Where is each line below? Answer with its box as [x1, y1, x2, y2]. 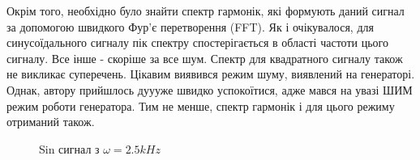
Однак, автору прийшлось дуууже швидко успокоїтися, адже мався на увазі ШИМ [6, 81, 413, 98]
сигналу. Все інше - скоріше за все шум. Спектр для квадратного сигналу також [6, 49, 403, 66]
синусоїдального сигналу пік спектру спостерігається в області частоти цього [6, 34, 388, 51]
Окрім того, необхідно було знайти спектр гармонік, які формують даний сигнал [6, 2, 405, 19]
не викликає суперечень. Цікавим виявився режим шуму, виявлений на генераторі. [6, 65, 415, 82]
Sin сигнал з [39, 140, 100, 157]
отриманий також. [6, 113, 95, 130]
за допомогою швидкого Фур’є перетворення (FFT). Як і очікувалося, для [6, 18, 374, 35]
